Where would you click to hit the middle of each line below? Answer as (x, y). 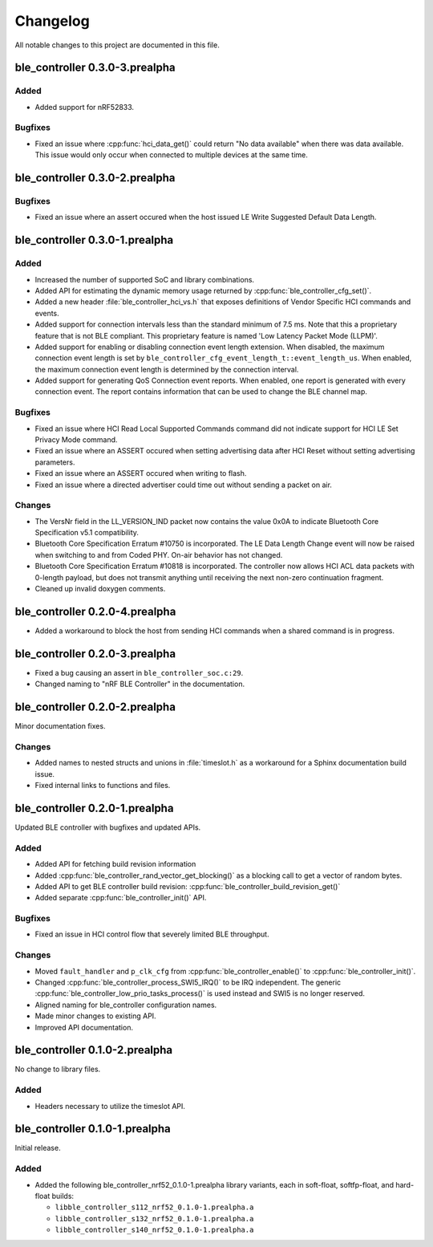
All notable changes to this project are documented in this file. (117, 45)
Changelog (52, 21)
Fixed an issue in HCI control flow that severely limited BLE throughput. (152, 934)
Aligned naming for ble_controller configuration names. (126, 1005)
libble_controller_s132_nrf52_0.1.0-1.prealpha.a (154, 1219)
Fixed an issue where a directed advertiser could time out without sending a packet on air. (184, 485)
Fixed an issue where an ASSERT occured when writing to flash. (141, 473)
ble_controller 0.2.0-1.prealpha (94, 808)
